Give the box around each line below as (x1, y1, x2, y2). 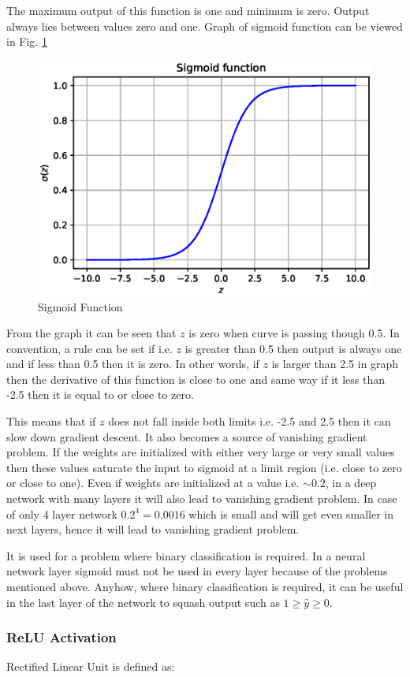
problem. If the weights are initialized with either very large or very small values (6, 444, 395, 460)
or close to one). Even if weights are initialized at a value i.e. (6, 474, 300, 491)
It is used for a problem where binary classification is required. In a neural (6, 547, 366, 564)
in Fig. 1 (6, 33, 47, 50)
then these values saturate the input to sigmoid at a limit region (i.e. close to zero (6, 459, 402, 475)
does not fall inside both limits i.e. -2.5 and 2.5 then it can (108, 413, 391, 430)
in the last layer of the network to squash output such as (6, 593, 280, 610)
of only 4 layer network (6, 505, 117, 522)
